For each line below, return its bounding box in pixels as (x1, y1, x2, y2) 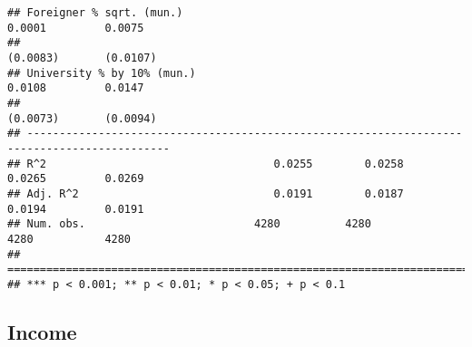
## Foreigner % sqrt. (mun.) (7, 6, 183, 19)
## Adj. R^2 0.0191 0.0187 (7, 187, 404, 200)
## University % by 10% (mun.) (7, 66, 196, 80)
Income (7, 317, 77, 345)
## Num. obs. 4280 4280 (7, 217, 371, 231)
